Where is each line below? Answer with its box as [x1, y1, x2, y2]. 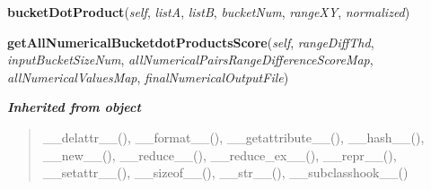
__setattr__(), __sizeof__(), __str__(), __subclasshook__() [42, 163, 409, 182]
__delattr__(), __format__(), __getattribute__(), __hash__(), [42, 127, 425, 146]
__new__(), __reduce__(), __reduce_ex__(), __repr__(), [42, 145, 397, 164]
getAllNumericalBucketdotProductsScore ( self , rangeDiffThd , [7, 32, 374, 51]
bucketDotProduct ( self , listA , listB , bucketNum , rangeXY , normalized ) [7, 3, 410, 21]
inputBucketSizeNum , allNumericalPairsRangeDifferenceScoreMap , [7, 50, 374, 69]
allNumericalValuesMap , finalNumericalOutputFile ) [7, 67, 289, 86]
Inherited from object [7, 98, 141, 116]
